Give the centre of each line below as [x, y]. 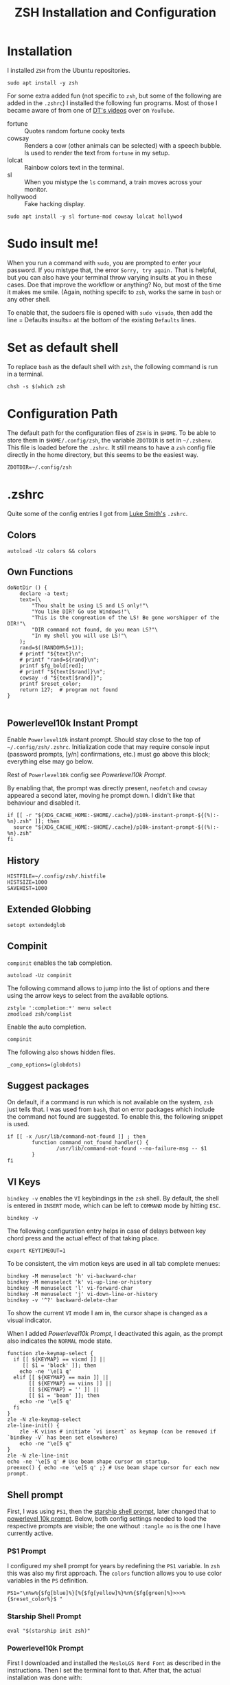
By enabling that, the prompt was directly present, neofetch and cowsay [107, 788]
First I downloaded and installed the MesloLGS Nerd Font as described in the [114, 1663]
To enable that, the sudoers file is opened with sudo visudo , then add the [110, 312]
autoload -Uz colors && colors [52, 551]
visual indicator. [30, 1320]
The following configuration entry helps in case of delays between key [106, 1231]
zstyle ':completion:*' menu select [59, 1008]
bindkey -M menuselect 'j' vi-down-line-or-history [82, 1294]
